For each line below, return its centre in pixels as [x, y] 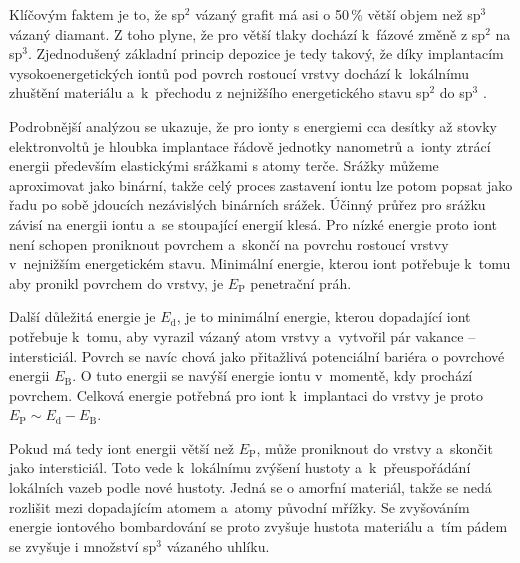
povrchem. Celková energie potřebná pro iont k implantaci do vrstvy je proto [246, 394]
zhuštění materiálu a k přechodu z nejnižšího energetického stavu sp [219, 92]
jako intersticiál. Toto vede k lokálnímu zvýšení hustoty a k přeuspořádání [240, 467]
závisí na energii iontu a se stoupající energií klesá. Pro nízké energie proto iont [253, 223]
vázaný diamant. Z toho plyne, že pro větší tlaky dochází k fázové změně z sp [247, 33]
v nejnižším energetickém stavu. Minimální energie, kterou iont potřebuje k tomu [260, 263]
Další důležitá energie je [82, 316]
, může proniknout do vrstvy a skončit [374, 447]
